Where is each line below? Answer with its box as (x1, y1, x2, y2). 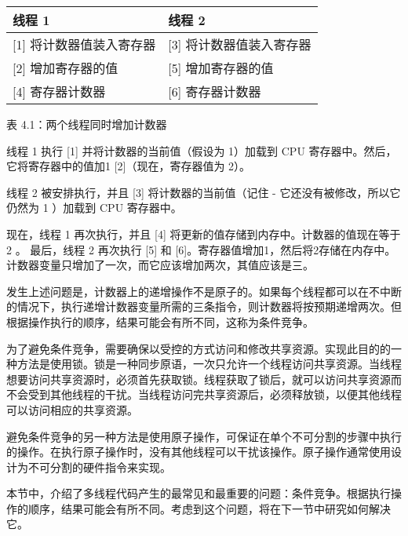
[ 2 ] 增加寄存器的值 (13, 59, 118, 77)
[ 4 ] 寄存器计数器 (13, 82, 106, 100)
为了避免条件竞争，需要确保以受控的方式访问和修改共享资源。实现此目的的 (6, 340, 391, 356)
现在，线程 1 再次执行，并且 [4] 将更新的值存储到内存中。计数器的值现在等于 (6, 225, 401, 242)
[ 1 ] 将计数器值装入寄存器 (13, 35, 156, 53)
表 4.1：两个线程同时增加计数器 (6, 116, 167, 132)
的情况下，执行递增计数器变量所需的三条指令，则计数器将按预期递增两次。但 (6, 298, 402, 315)
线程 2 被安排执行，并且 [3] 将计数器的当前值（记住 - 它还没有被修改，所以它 (6, 184, 401, 200)
